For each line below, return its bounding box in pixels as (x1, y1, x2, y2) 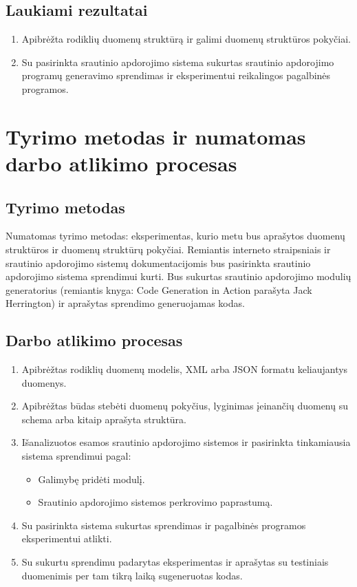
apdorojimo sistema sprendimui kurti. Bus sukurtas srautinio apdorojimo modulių (6, 269, 351, 284)
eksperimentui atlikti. (21, 531, 112, 546)
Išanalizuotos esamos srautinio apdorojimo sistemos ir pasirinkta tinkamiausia (21, 435, 351, 449)
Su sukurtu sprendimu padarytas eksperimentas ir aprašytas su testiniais (21, 555, 329, 569)
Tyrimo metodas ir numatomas (6, 122, 306, 150)
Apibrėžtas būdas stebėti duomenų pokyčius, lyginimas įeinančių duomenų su (21, 398, 349, 413)
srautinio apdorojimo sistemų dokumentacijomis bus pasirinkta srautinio (6, 255, 311, 270)
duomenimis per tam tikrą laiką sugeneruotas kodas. (21, 568, 243, 582)
